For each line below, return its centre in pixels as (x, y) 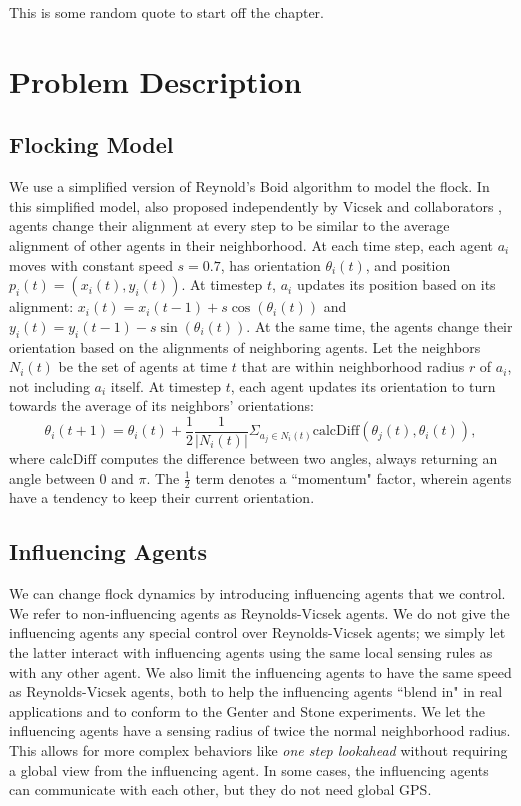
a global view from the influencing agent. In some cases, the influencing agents (249, 769)
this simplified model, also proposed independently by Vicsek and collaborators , (255, 205)
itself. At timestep (166, 385)
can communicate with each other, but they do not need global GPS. (220, 789)
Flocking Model (91, 144)
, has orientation (270, 264)
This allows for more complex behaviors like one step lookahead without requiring (258, 749)
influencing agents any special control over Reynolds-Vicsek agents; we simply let (257, 632)
